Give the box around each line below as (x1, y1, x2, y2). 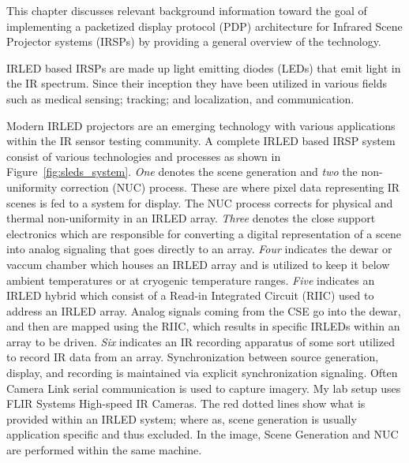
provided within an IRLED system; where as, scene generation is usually (6, 410, 357, 427)
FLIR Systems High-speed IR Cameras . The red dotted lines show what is (6, 395, 366, 412)
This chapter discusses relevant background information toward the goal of (6, 2, 367, 18)
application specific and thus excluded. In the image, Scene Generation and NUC (6, 426, 399, 442)
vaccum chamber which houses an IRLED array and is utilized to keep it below (6, 256, 390, 272)
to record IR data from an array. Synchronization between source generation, (6, 349, 379, 365)
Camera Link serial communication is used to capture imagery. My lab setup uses (6, 379, 401, 396)
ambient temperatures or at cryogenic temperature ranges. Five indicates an (6, 271, 375, 288)
